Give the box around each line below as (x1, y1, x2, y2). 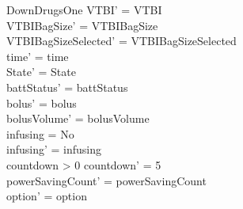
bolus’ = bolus (6, 94, 77, 111)
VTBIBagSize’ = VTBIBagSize (6, 17, 158, 33)
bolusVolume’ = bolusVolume (6, 110, 150, 127)
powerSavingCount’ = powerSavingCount (6, 172, 207, 188)
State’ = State (6, 63, 76, 80)
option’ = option (6, 188, 87, 204)
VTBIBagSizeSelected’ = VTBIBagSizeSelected (6, 32, 237, 49)
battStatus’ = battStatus (6, 78, 128, 95)
